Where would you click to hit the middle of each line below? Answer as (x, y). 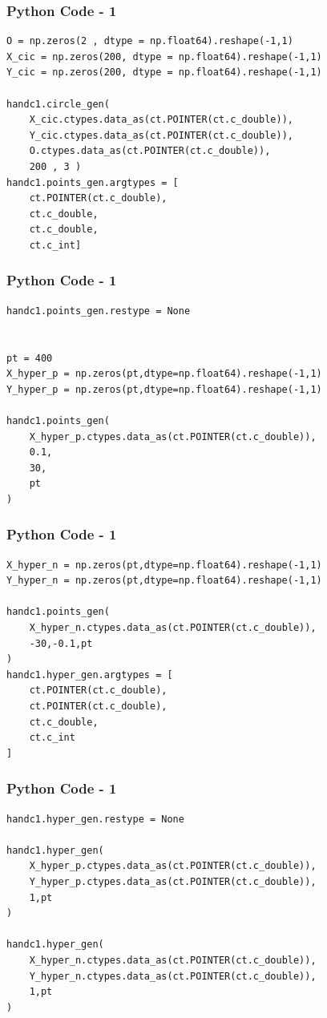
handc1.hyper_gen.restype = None (95, 819)
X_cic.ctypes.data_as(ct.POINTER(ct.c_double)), (161, 120)
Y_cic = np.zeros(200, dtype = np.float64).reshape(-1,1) (164, 73)
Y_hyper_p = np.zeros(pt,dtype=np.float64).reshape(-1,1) (164, 389)
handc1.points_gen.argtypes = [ (93, 182)
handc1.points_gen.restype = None (99, 311)
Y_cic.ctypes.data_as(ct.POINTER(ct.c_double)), (161, 135)
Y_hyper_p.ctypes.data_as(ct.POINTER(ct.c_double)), (173, 882)
